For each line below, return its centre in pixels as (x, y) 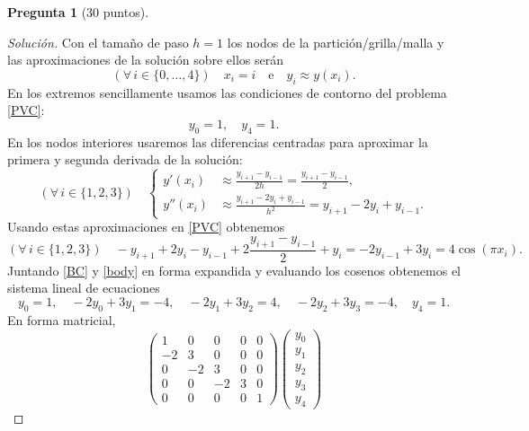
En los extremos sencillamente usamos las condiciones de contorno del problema (227, 92)
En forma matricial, (62, 319)
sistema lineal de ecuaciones (84, 288)
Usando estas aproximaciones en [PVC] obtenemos (146, 227)
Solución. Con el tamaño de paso (98, 42)
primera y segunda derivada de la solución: (125, 159)
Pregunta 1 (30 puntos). (78, 12)
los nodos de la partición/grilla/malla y (336, 42)
